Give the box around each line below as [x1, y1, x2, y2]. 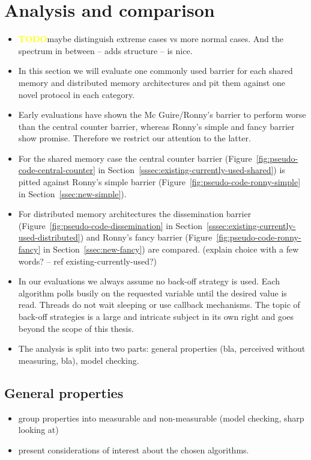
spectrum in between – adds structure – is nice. [18, 44, 193, 57]
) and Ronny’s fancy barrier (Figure [80, 231, 213, 244]
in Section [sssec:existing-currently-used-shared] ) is [98, 164, 285, 176]
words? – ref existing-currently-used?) [18, 254, 157, 267]
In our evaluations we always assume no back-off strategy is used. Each [18, 275, 280, 287]
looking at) [18, 423, 59, 436]
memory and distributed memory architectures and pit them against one [18, 76, 285, 88]
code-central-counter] [18, 164, 95, 176]
